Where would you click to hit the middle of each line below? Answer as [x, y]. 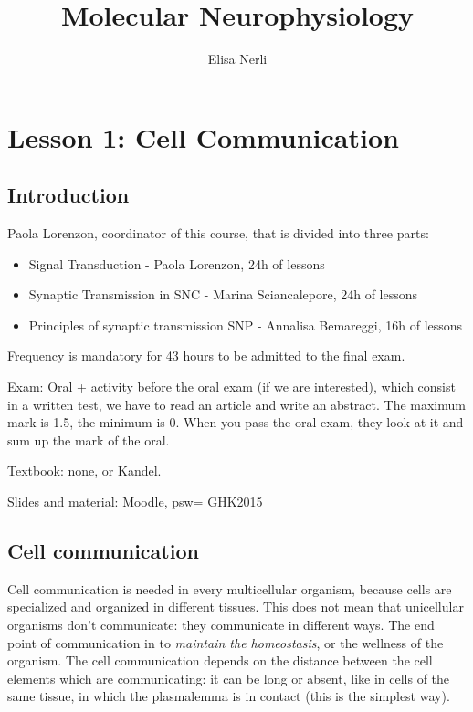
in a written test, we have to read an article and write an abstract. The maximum [236, 404]
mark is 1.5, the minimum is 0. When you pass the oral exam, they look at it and [236, 422]
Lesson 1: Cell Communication [203, 136]
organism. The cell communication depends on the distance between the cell [220, 660]
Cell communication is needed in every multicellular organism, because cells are [230, 588]
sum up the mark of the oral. [89, 440]
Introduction [68, 195]
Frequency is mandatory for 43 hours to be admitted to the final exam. [206, 356]
